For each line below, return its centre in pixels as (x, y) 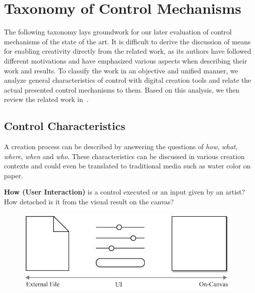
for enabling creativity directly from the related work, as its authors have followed (128, 51)
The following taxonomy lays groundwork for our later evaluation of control (118, 32)
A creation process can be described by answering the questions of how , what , (121, 146)
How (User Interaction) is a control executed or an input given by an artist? (125, 192)
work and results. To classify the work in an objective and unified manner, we (121, 70)
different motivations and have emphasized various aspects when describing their (126, 60)
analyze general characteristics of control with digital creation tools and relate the (127, 80)
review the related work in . (46, 99)
